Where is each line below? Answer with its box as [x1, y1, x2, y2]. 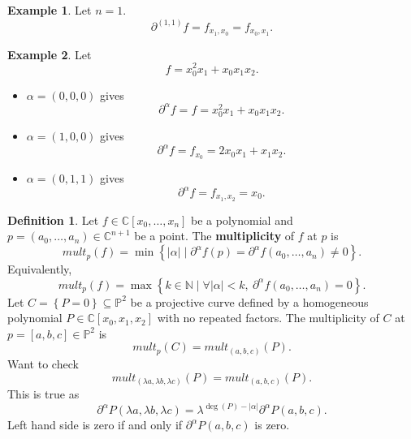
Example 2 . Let [7, 45, 92, 62]
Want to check [7, 355, 79, 372]
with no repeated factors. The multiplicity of [157, 309, 379, 326]
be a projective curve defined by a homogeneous [130, 293, 369, 310]
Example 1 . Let [7, 2, 92, 18]
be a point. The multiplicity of [134, 227, 295, 244]
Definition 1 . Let [7, 211, 99, 228]
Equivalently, [7, 260, 72, 278]
